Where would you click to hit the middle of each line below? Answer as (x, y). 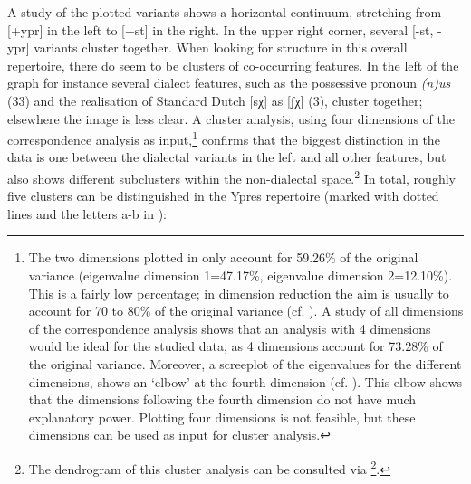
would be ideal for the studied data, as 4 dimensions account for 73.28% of (235, 346)
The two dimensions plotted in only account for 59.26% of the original (223, 257)
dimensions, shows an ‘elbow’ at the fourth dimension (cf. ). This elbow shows (245, 381)
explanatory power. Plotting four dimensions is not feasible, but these (222, 417)
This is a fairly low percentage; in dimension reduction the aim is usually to (239, 293)
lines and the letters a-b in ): (87, 213)
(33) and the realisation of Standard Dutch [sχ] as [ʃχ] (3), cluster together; (215, 100)
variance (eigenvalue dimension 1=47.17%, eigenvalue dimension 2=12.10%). (240, 275)
